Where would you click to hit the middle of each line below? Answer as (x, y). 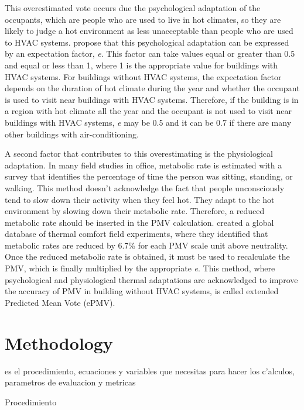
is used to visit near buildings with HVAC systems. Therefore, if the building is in (152, 99)
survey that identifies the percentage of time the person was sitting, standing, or (149, 176)
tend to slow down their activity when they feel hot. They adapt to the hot (140, 199)
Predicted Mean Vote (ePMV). (60, 302)
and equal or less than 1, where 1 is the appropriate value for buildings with (141, 65)
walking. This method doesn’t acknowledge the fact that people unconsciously (145, 187)
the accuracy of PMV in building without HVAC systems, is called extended (142, 291)
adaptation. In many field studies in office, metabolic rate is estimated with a (144, 165)
